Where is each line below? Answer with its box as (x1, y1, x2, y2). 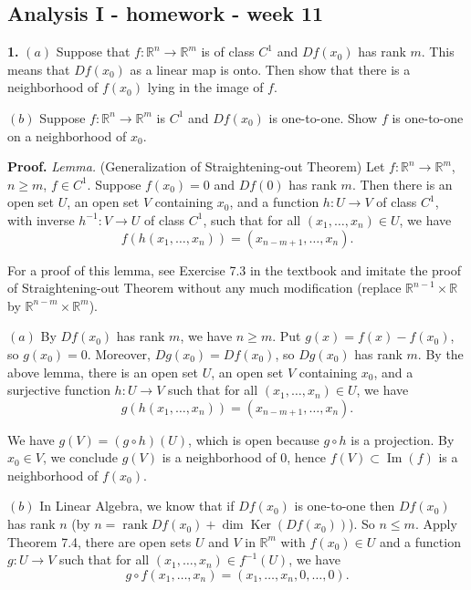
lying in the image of (147, 78, 264, 97)
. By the (417, 344, 464, 363)
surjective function (7, 380, 110, 399)
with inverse (7, 210, 75, 229)
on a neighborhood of (7, 126, 127, 145)
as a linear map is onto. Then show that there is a (130, 59, 411, 78)
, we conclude (42, 448, 119, 467)
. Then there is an (351, 174, 453, 193)
